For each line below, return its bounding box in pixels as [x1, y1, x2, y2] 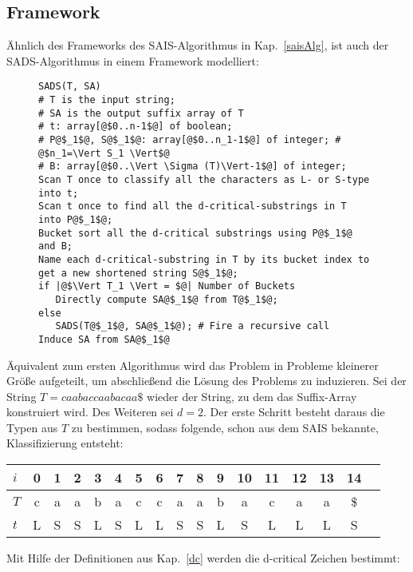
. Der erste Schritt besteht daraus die [203, 403, 385, 420]
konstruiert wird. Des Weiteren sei [6, 403, 174, 420]
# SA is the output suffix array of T [38, 107, 244, 119]
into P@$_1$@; [38, 213, 113, 225]
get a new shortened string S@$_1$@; [38, 267, 238, 279]
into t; [38, 187, 79, 199]
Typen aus [6, 419, 58, 435]
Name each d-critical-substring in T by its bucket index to [38, 253, 370, 265]
